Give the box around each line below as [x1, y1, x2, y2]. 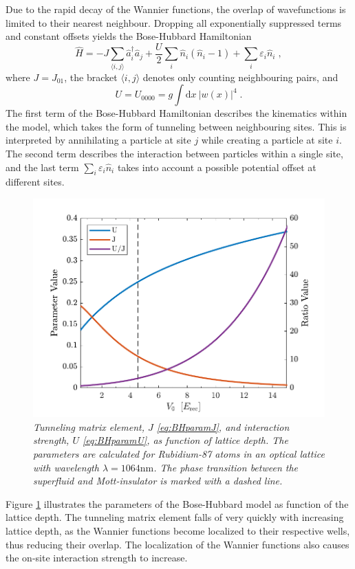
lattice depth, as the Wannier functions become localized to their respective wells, [6, 524, 350, 538]
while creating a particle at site [201, 133, 333, 147]
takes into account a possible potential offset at [117, 159, 316, 174]
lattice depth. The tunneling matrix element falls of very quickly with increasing [6, 510, 344, 524]
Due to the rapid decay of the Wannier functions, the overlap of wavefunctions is [6, 2, 346, 16]
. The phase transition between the [153, 460, 299, 474]
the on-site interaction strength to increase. [6, 550, 188, 565]
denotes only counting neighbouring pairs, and [142, 69, 338, 84]
